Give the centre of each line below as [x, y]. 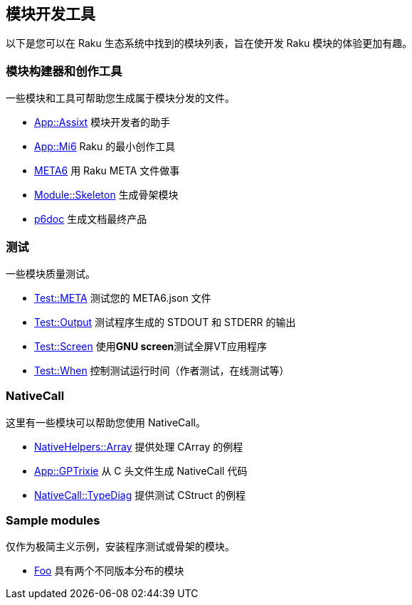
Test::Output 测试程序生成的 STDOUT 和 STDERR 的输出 [165, 322]
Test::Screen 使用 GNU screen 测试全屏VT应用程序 [150, 346]
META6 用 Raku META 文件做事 [107, 171]
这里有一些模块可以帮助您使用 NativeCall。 [106, 422]
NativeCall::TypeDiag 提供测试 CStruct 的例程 [140, 495]
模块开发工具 [51, 14]
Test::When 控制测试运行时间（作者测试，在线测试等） [162, 370]
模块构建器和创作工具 [64, 71]
